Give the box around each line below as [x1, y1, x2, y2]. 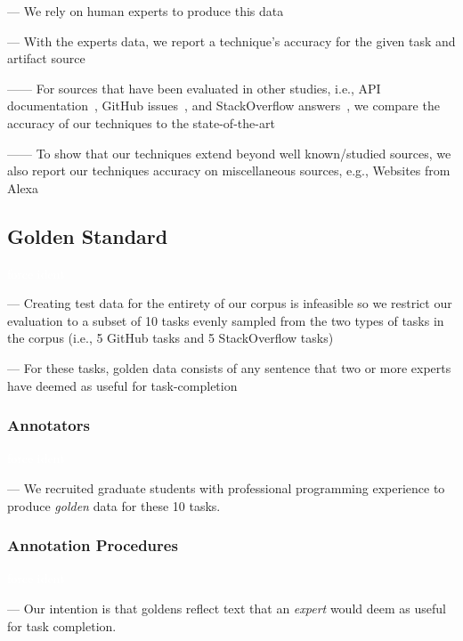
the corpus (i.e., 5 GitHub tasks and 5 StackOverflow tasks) [7, 329, 334, 347]
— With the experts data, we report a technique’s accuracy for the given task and [7, 31, 456, 50]
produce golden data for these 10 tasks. [7, 496, 221, 515]
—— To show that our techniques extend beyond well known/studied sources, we [7, 143, 451, 162]
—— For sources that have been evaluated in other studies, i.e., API [7, 78, 381, 97]
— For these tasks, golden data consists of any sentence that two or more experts [7, 358, 451, 377]
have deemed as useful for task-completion [7, 376, 238, 394]
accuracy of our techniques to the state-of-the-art [7, 113, 275, 132]
